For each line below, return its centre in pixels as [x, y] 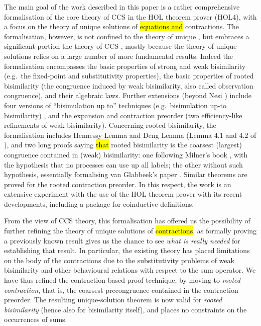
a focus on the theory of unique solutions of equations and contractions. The [121, 26]
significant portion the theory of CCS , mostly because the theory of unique [120, 46]
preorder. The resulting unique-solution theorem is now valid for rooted [113, 300]
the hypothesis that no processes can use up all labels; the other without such [123, 164]
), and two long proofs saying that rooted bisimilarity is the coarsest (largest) [123, 145]
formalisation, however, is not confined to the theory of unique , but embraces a [127, 36]
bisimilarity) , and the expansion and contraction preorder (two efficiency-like [123, 115]
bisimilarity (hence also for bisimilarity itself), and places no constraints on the [125, 309]
